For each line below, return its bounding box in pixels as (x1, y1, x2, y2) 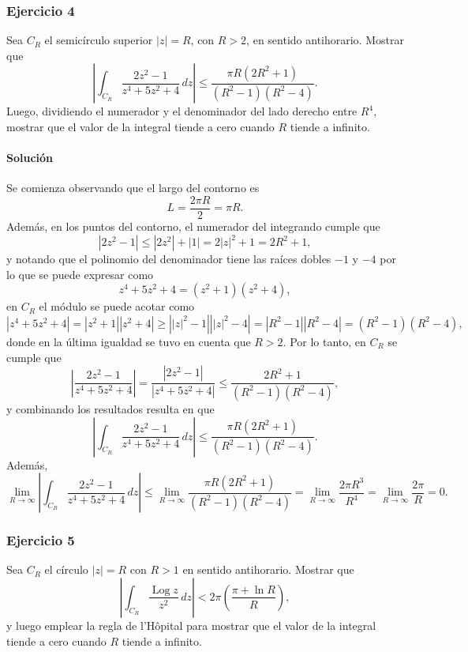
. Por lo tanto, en (283, 333, 366, 349)
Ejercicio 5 (6, 530, 75, 550)
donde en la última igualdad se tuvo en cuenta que (6, 333, 251, 349)
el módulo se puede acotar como (39, 298, 195, 315)
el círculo (44, 561, 88, 578)
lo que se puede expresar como (6, 266, 154, 282)
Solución (6, 149, 54, 166)
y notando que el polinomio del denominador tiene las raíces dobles (6, 251, 331, 267)
